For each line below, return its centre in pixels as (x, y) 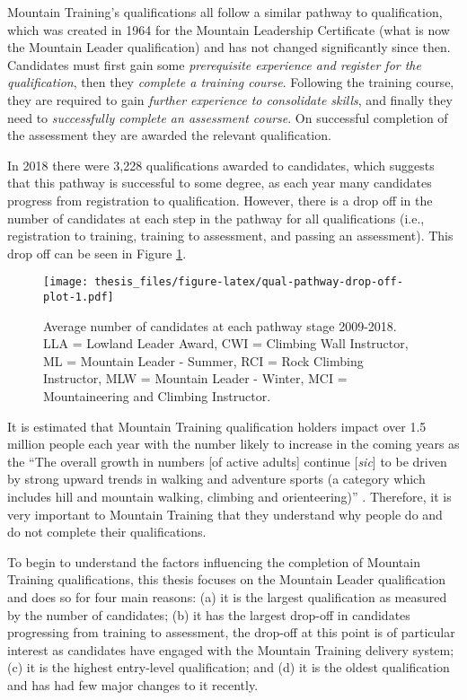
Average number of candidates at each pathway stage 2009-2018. (220, 325)
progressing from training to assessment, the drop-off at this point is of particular (231, 632)
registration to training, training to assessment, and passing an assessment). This (230, 236)
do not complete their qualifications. (107, 532)
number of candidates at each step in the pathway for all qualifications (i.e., (216, 218)
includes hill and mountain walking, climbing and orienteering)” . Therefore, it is (229, 496)
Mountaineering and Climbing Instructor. (157, 396)
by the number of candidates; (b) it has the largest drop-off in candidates (209, 614)
